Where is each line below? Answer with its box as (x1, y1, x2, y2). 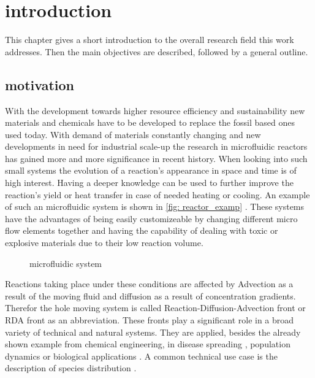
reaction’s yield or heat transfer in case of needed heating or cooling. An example (5, 188, 310, 201)
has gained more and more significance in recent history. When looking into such (5, 152, 308, 164)
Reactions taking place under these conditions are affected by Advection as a (5, 277, 294, 290)
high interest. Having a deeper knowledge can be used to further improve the (5, 176, 294, 189)
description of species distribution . (5, 361, 137, 374)
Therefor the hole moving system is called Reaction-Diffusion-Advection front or (5, 301, 306, 314)
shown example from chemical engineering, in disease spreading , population (5, 337, 290, 350)
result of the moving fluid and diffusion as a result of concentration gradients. (5, 289, 296, 302)
